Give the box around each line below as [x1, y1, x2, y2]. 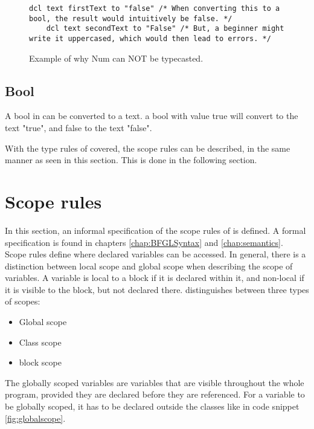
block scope [19, 356, 62, 369]
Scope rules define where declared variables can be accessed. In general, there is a [5, 248, 306, 260]
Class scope [19, 335, 62, 348]
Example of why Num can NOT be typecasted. [29, 51, 203, 64]
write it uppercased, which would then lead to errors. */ [29, 34, 271, 43]
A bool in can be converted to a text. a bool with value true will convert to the [5, 109, 298, 122]
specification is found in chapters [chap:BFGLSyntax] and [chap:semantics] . [5, 236, 283, 248]
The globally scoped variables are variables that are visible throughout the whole [5, 376, 304, 389]
